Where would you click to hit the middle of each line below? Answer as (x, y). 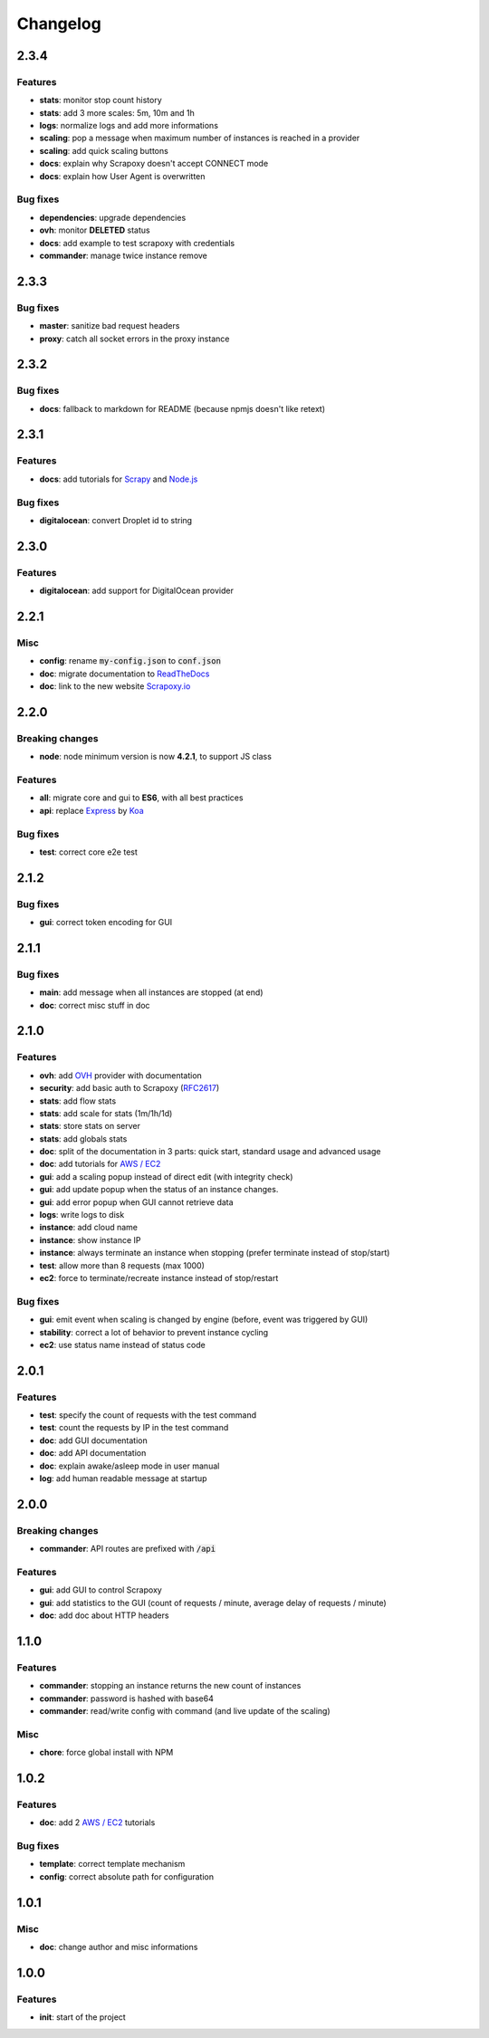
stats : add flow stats (78, 1101)
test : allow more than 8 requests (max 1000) (122, 1265)
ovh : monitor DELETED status (95, 230)
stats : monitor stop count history (101, 100)
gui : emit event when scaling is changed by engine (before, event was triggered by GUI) (204, 1320)
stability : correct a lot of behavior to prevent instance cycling (154, 1332)
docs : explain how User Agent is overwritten (122, 176)
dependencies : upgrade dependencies (113, 217)
